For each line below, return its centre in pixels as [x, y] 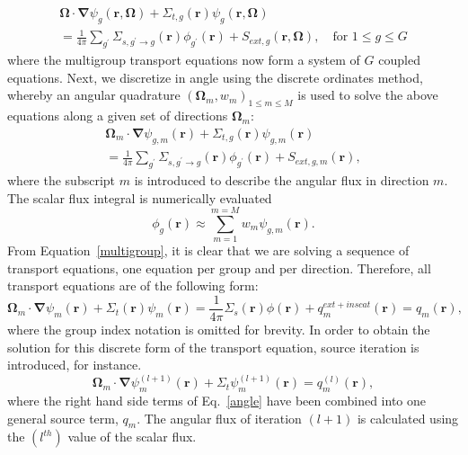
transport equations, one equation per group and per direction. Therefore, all [219, 268]
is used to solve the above [368, 95]
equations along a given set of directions [118, 116]
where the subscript [62, 179]
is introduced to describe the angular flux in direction [282, 179]
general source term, [63, 418]
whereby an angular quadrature [94, 95]
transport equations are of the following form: [133, 285]
